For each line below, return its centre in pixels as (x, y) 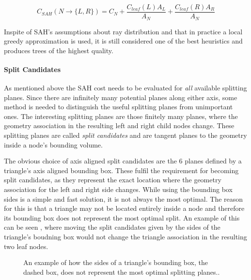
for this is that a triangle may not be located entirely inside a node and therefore (124, 208)
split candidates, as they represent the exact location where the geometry (113, 180)
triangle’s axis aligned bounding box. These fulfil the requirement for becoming (121, 170)
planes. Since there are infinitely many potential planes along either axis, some (121, 97)
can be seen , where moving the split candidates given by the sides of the (112, 227)
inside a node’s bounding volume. (53, 144)
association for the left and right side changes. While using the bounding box (118, 189)
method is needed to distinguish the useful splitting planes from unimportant (118, 107)
